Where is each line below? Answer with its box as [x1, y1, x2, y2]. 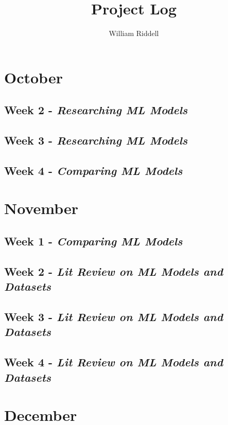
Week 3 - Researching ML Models [4, 132, 188, 148]
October [4, 66, 63, 87]
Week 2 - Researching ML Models [4, 102, 188, 118]
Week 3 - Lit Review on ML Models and [4, 308, 223, 324]
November [4, 198, 79, 219]
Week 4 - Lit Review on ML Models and [4, 354, 223, 370]
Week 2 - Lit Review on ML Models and [4, 263, 223, 279]
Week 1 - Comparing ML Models [4, 233, 183, 249]
